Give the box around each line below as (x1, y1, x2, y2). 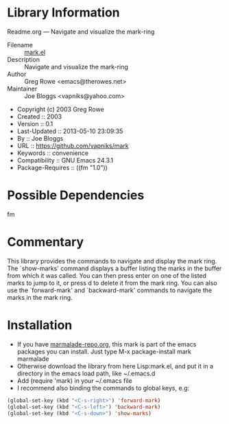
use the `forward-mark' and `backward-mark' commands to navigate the (7, 286, 213, 294)
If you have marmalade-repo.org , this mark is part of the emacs (16, 340, 197, 348)
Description (7, 55, 40, 63)
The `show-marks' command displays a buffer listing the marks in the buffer (7, 264, 222, 272)
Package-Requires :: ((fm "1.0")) (16, 163, 108, 172)
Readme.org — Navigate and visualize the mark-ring (7, 27, 155, 36)
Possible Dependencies (7, 187, 145, 203)
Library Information (7, 5, 120, 21)
